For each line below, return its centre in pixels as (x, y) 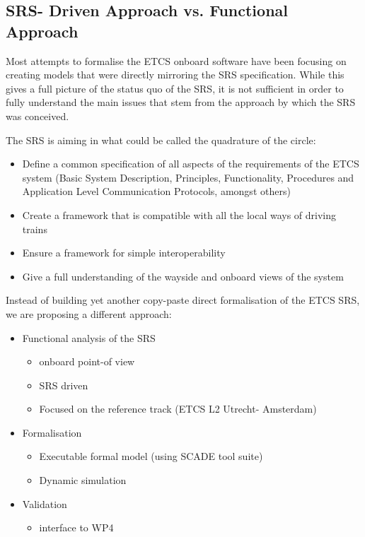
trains (35, 229)
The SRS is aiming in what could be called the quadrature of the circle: (161, 140)
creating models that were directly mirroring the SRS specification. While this (175, 75)
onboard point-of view (87, 361)
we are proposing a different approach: (89, 313)
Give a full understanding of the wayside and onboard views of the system (183, 276)
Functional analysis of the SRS (89, 337)
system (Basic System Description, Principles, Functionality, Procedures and (188, 177)
